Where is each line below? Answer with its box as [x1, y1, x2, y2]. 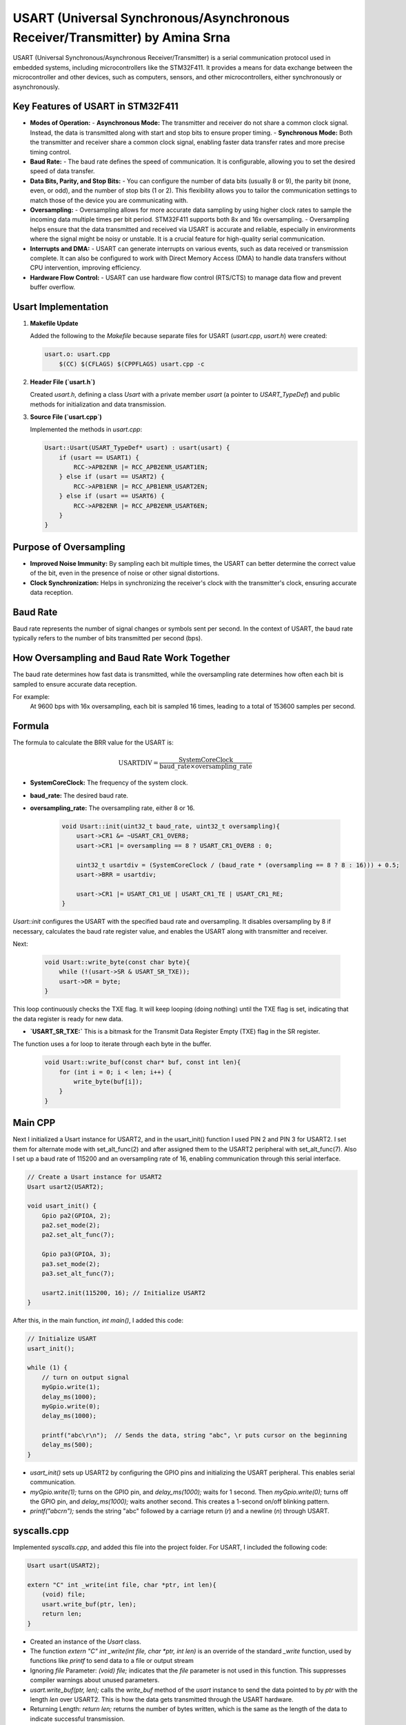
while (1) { [27, 1363, 68, 1372]
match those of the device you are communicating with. [30, 196, 189, 204]
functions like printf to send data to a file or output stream [30, 1657, 194, 1665]
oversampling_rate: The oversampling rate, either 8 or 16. [30, 804, 195, 812]
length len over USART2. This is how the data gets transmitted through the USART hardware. [30, 1695, 294, 1704]
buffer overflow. [30, 283, 76, 291]
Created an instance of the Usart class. [30, 1637, 141, 1646]
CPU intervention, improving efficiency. [30, 264, 141, 272]
